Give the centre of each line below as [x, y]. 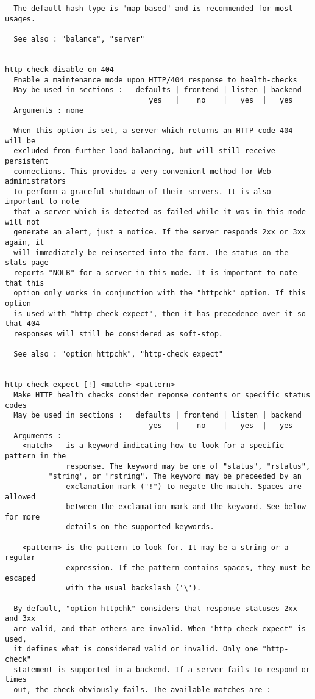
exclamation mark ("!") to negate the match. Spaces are [184, 486]
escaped [20, 578]
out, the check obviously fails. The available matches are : [142, 690]
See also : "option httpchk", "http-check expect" [118, 354]
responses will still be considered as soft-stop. [118, 334]
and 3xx [20, 619]
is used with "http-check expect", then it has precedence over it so [160, 313]
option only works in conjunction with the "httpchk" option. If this [160, 293]
